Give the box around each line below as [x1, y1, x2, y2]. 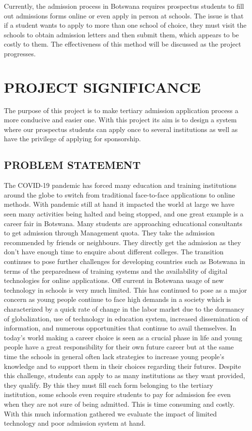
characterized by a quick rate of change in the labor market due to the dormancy [4, 303, 245, 314]
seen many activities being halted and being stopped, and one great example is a [4, 209, 244, 219]
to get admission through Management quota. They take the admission [4, 228, 215, 238]
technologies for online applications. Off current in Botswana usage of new [4, 275, 224, 285]
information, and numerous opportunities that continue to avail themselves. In [4, 323, 236, 333]
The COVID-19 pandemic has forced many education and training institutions [4, 180, 237, 190]
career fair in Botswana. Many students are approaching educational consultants [4, 218, 242, 228]
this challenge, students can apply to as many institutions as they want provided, [4, 370, 245, 381]
